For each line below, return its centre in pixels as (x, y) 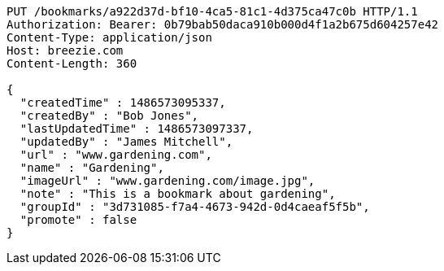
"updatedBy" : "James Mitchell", (126, 142)
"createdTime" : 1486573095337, (123, 103)
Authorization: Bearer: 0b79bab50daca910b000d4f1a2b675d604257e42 (223, 24)
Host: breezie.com (65, 50)
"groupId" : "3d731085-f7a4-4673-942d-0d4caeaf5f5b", (195, 207)
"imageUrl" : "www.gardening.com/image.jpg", (168, 181)
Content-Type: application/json (109, 37)
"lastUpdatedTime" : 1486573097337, (137, 129)
